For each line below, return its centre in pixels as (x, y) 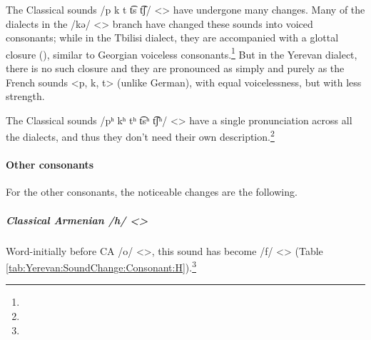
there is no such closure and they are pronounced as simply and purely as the (175, 68)
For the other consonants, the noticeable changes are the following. (152, 192)
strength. (25, 96)
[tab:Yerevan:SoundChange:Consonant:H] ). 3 (101, 266)
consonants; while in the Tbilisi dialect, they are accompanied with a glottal (172, 37)
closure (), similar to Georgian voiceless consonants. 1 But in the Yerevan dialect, (182, 53)
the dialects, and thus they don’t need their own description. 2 (140, 136)
